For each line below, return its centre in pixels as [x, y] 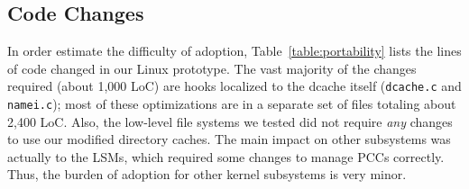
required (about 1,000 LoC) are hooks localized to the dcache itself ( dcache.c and [234, 86]
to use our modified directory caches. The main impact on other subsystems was [229, 139]
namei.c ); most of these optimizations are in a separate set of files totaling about [232, 104]
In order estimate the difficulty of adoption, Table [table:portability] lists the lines [234, 51]
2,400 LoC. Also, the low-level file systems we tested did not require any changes [230, 121]
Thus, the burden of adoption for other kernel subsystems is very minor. [207, 174]
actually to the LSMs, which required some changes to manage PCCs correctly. [226, 156]
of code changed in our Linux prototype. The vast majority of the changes [212, 68]
